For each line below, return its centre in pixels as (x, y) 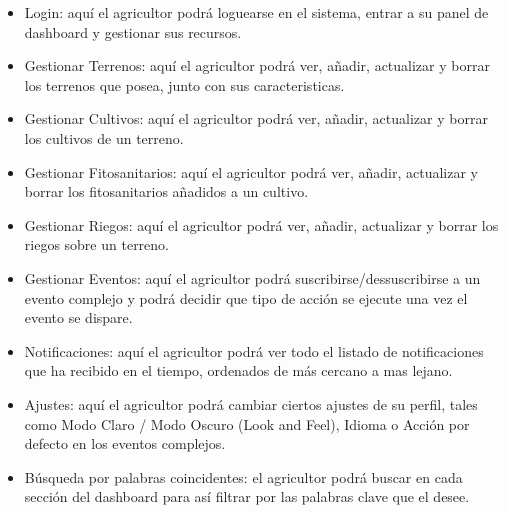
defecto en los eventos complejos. (125, 443)
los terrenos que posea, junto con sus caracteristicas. (184, 84)
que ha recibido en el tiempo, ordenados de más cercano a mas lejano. (238, 370)
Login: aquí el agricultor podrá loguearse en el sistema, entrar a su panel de (256, 12)
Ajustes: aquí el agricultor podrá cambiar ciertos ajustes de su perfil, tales (251, 403)
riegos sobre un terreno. (96, 244)
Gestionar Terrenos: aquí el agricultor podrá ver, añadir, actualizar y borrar (257, 65)
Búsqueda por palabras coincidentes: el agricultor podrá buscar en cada (243, 476)
